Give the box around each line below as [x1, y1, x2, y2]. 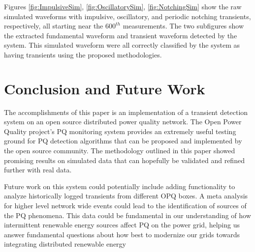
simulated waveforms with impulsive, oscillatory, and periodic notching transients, [4, 11, 251, 21]
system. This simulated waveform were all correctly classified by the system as [4, 40, 240, 50]
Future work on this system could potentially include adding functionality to [4, 181, 235, 191]
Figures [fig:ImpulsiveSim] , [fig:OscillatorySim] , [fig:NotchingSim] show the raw [4, 1, 242, 11]
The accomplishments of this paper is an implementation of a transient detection [4, 107, 248, 117]
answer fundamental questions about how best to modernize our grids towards [4, 229, 240, 239]
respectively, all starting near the [4, 21, 103, 31]
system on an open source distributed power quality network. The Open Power [4, 116, 242, 127]
